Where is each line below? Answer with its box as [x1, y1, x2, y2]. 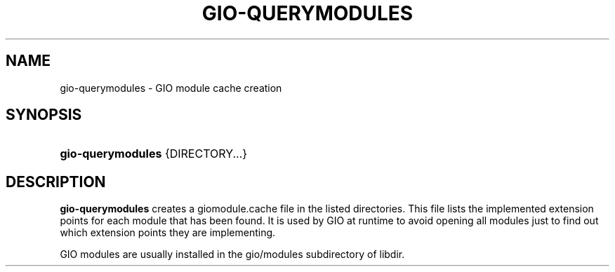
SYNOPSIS [6, 106, 82, 124]
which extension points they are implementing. [60, 226, 276, 239]
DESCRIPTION [6, 172, 106, 191]
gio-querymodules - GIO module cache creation [60, 81, 282, 94]
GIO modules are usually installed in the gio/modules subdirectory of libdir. [60, 248, 405, 261]
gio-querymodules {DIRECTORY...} [60, 147, 248, 161]
